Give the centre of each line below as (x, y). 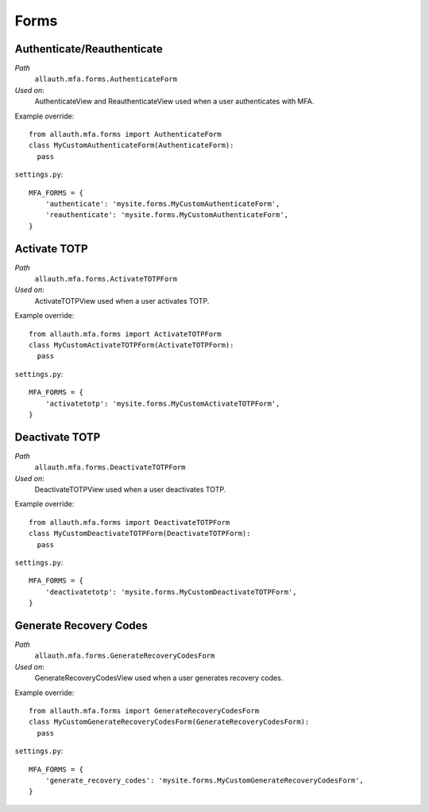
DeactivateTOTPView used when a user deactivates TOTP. (130, 490)
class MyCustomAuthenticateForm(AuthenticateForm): (131, 146)
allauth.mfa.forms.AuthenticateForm (106, 79)
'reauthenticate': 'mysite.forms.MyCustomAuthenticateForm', (167, 215)
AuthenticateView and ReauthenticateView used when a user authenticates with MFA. (174, 101)
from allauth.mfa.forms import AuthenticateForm (125, 134)
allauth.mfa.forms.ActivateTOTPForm (106, 279)
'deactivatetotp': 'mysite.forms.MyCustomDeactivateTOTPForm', (171, 592)
